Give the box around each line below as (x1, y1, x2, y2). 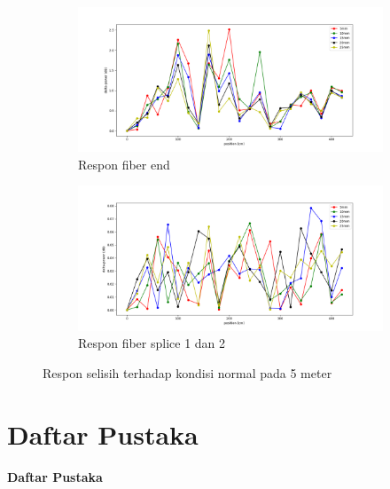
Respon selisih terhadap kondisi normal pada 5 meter (43, 363, 332, 382)
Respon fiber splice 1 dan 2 (78, 334, 226, 352)
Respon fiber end (78, 154, 170, 173)
